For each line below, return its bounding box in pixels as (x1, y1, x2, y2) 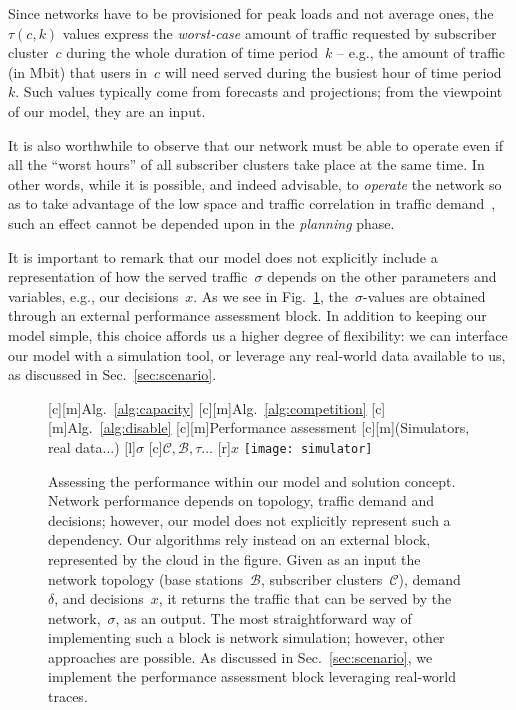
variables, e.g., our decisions (8, 285, 179, 306)
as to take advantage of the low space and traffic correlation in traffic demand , (8, 193, 496, 214)
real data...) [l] (48, 436, 136, 457)
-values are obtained (362, 285, 486, 306)
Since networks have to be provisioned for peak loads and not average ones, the (8, 3, 494, 23)
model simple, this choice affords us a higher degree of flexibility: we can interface (8, 324, 508, 345)
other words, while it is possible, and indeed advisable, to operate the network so (8, 173, 502, 194)
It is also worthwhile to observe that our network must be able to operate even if (8, 134, 504, 155)
